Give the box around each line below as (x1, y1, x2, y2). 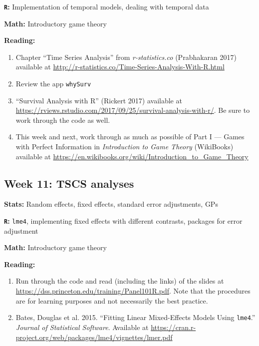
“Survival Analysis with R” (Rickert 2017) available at (15, 95, 182, 105)
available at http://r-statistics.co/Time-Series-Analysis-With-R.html (15, 61, 225, 72)
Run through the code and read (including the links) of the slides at (15, 276, 224, 286)
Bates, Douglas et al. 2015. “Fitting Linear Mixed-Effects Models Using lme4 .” (15, 312, 256, 323)
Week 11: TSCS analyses (4, 175, 134, 191)
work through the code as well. (15, 114, 110, 125)
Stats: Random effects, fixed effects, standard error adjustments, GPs (4, 199, 218, 209)
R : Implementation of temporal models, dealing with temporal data (4, 1, 209, 11)
